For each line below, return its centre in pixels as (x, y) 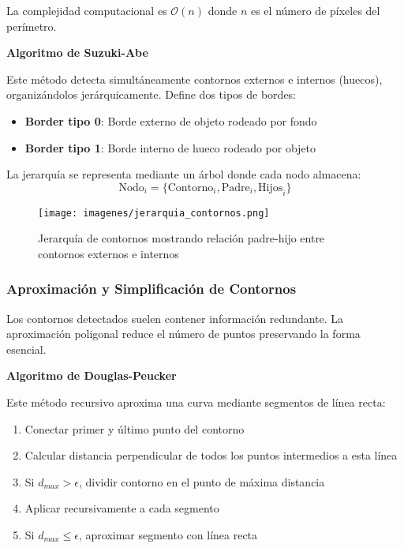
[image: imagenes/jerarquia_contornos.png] (154, 213)
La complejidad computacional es (87, 10)
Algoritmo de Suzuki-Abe (77, 53)
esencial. (26, 349)
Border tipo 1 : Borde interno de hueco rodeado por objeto (170, 147)
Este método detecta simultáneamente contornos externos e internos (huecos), (195, 79)
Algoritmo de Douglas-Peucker (92, 375)
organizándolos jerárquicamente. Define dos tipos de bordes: (151, 94)
